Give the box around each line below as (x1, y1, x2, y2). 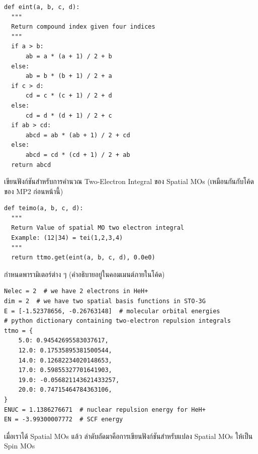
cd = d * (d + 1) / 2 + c (25, 112, 112, 119)
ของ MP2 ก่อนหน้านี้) (4, 186, 63, 196)
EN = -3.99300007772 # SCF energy (4, 416, 123, 423)
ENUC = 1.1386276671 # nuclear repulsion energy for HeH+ (4, 406, 206, 413)
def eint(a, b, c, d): (4, 4, 80, 11)
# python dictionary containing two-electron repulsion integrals (4, 317, 231, 325)
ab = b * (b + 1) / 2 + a (25, 72, 112, 80)
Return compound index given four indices (11, 23, 155, 31)
